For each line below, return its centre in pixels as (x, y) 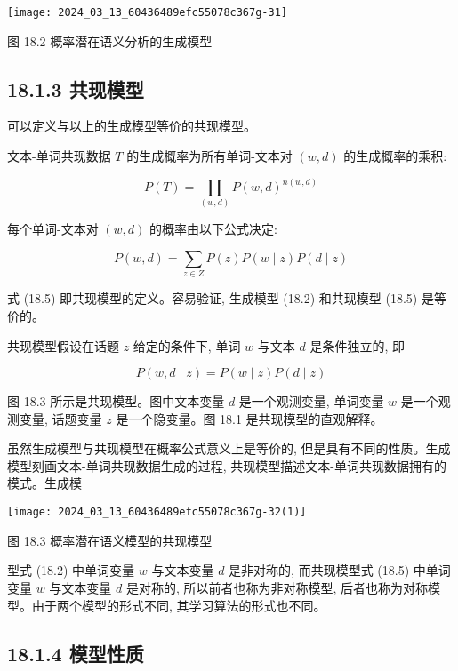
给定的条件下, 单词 (187, 345)
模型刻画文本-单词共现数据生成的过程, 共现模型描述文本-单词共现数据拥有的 (227, 465)
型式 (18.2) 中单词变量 (71, 570)
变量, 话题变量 (60, 418)
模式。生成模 (44, 483)
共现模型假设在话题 (63, 345)
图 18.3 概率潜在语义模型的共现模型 (110, 540)
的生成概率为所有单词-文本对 (209, 156)
